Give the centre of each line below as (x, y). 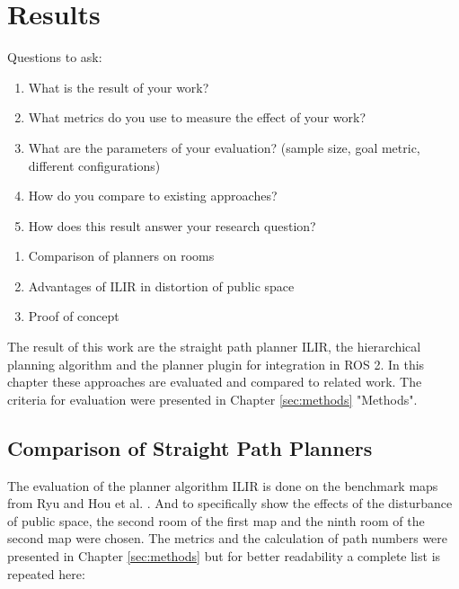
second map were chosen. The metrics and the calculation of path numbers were (228, 538)
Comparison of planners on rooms (121, 256)
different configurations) (94, 165)
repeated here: (46, 573)
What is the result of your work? (119, 87)
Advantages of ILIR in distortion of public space (161, 286)
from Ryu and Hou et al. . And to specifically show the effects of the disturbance (230, 503)
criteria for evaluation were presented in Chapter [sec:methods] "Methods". (212, 399)
